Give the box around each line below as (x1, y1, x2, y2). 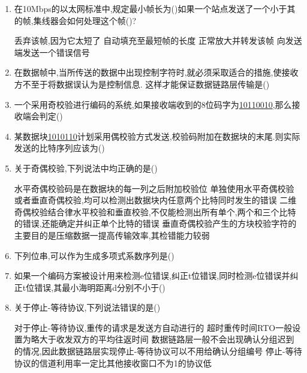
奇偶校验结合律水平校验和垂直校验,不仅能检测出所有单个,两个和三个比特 (14, 205, 296, 218)
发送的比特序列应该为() (14, 142, 105, 154)
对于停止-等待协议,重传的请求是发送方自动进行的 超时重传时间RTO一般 (14, 321, 293, 333)
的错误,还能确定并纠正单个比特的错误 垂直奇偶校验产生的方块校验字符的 (14, 217, 297, 230)
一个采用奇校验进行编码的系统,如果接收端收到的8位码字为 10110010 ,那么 (14, 98, 292, 110)
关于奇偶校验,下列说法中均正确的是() (14, 161, 158, 174)
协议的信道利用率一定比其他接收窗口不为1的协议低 (14, 356, 212, 369)
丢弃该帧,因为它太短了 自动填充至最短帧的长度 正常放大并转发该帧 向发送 (14, 34, 302, 47)
